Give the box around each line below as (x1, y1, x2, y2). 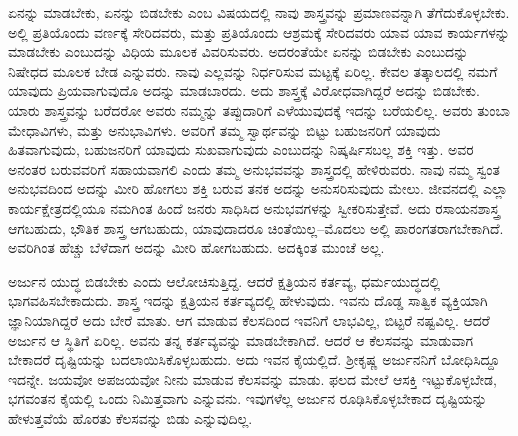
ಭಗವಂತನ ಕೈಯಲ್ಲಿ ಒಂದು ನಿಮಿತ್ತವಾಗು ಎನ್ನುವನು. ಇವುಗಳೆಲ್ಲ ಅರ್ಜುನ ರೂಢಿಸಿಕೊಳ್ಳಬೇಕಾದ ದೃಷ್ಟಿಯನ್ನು (8, 388, 487, 409)
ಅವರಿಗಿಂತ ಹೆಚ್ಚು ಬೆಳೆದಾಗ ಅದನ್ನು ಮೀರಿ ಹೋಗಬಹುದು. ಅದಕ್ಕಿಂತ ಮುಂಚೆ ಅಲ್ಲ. (8, 237, 385, 258)
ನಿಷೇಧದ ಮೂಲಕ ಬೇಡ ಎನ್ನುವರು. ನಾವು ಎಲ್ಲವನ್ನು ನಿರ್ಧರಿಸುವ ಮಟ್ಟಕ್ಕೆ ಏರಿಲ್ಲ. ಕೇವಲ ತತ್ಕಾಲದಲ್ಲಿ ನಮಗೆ (8, 60, 498, 81)
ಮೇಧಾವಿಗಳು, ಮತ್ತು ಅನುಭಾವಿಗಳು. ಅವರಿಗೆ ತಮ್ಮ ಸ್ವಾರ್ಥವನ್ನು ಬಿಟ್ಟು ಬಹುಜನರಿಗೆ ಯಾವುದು (8, 119, 441, 140)
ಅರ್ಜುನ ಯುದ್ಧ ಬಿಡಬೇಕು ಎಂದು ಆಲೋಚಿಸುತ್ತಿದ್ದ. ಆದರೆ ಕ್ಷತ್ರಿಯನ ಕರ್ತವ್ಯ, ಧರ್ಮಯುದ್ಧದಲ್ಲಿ (8, 270, 441, 291)
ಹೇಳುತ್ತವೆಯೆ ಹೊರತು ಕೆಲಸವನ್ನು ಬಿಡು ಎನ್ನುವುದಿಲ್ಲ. (8, 407, 253, 428)
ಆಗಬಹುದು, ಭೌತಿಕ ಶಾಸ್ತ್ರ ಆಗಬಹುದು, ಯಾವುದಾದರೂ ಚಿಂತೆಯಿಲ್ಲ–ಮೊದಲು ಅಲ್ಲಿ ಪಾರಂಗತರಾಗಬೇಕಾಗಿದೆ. (8, 217, 504, 238)
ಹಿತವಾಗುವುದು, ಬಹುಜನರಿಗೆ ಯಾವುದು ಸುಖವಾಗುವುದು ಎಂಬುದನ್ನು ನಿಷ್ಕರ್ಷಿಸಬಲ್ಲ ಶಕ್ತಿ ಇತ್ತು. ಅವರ (8, 139, 474, 160)
